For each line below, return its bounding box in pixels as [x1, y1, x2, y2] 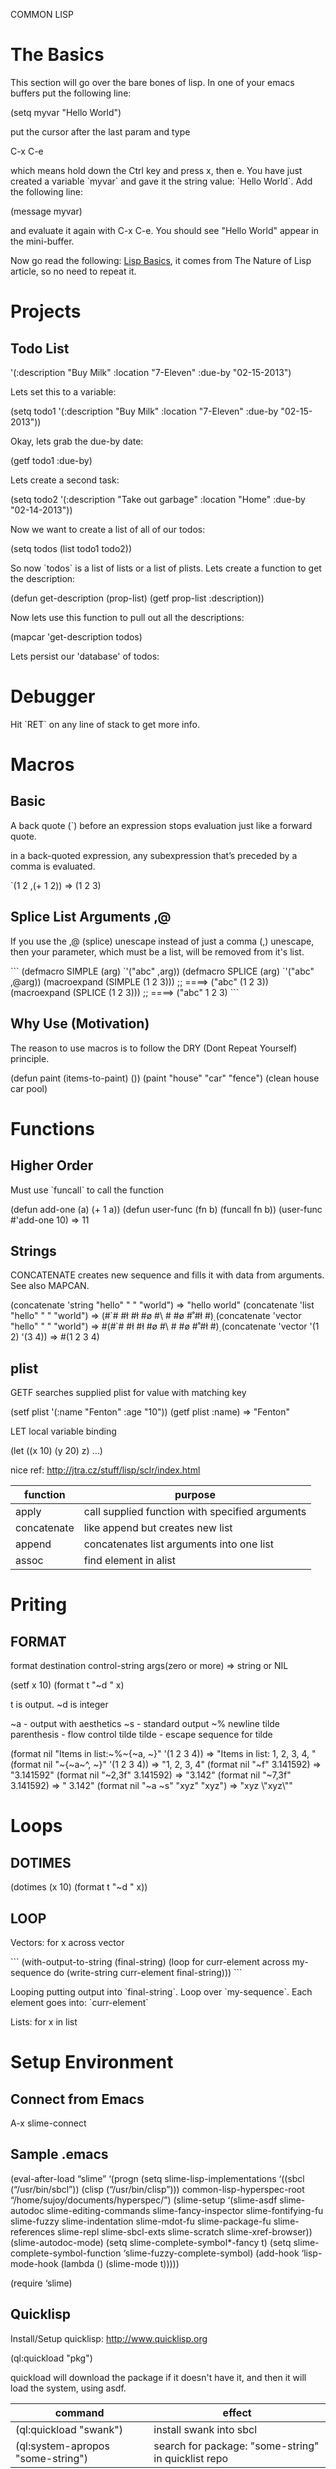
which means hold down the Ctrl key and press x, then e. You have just [10, 164, 303, 176]
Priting [10, 1594, 68, 1616]
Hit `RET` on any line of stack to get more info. [10, 718, 200, 730]
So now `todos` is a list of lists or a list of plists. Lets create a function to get [10, 562, 322, 574]
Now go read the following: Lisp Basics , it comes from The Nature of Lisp [10, 254, 312, 266]
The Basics [10, 44, 105, 66]
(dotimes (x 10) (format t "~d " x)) [10, 1881, 148, 1893]
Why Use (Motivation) [10, 1015, 150, 1033]
